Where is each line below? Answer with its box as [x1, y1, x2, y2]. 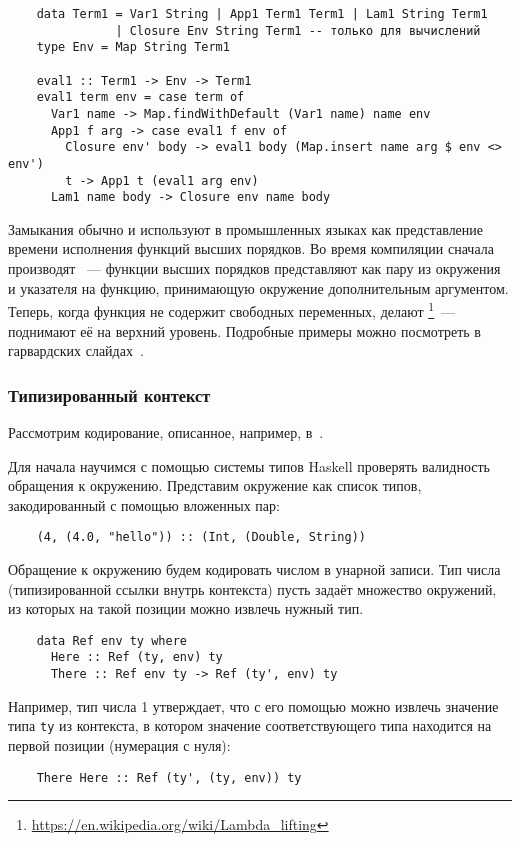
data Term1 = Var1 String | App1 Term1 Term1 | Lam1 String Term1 [36, 7, 488, 21]
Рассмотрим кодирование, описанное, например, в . [8, 421, 324, 442]
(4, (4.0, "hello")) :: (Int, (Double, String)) [36, 530, 366, 545]
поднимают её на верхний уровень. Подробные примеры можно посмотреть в [8, 320, 481, 341]
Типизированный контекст [8, 382, 211, 407]
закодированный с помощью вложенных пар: [8, 494, 280, 515]
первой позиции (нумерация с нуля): [8, 734, 231, 755]
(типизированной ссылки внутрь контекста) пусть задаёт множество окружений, [8, 578, 497, 599]
